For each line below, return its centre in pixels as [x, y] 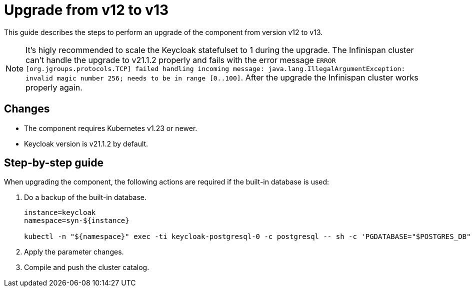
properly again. [54, 87]
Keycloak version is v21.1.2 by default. [86, 143]
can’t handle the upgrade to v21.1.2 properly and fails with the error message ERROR [181, 60]
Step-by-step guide [54, 163]
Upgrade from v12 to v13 [86, 10]
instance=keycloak [60, 213]
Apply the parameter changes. [74, 252]
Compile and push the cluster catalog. [87, 267]
